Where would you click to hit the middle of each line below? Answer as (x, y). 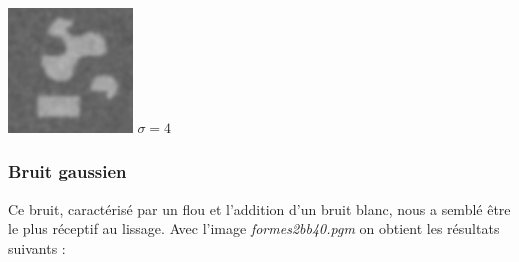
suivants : (37, 247)
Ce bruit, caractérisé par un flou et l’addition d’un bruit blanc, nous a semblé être (259, 208)
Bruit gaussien (67, 171)
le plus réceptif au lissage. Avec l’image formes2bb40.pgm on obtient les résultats (254, 228)
